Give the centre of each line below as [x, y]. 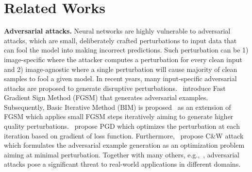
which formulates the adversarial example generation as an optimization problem [124, 145]
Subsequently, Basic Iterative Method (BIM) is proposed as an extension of [118, 107]
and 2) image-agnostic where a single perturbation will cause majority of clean [121, 69]
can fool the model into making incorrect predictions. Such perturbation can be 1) [126, 50]
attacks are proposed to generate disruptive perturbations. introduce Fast [115, 88]
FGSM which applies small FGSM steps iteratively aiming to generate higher [119, 116]
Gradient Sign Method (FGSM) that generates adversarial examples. [106, 97]
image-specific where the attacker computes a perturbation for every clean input [123, 59]
